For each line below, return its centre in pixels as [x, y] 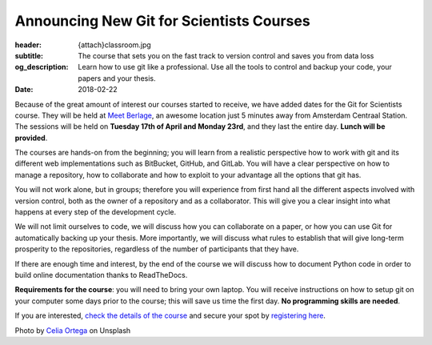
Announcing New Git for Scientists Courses [163, 21]
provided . [31, 138]
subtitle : [29, 55]
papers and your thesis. [117, 78]
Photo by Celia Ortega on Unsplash [73, 330]
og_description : [42, 67]
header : [28, 45]
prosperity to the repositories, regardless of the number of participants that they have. [157, 249]
